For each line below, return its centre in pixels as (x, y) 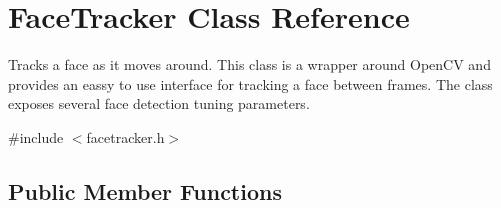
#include (36, 136)
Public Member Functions (145, 190)
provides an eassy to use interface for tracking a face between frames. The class (250, 83)
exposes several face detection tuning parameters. (159, 103)
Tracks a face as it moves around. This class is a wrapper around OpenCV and (249, 64)
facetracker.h (125, 136)
